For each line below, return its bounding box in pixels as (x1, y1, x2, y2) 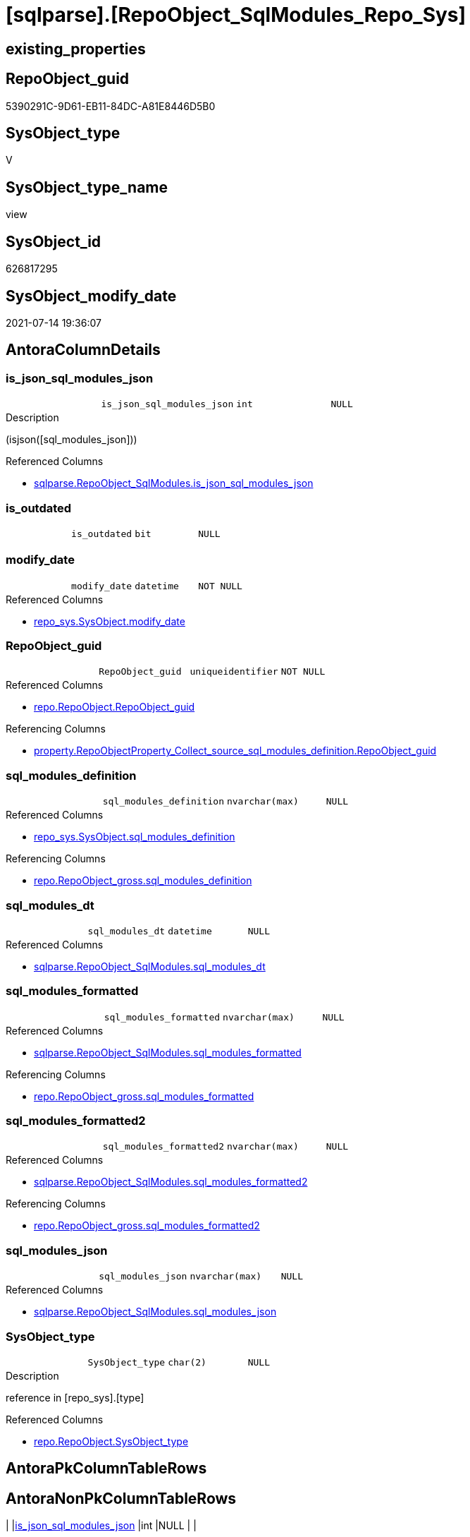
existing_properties (6, 40, 146, 58)
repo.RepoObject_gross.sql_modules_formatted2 (34, 1219, 260, 1232)
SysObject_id (6, 232, 101, 251)
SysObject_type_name (6, 178, 168, 196)
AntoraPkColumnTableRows (6, 1459, 207, 1478)
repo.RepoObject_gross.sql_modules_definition (34, 874, 252, 887)
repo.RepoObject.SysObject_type (34, 1435, 189, 1447)
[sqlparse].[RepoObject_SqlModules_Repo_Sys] (6, 3, 466, 27)
